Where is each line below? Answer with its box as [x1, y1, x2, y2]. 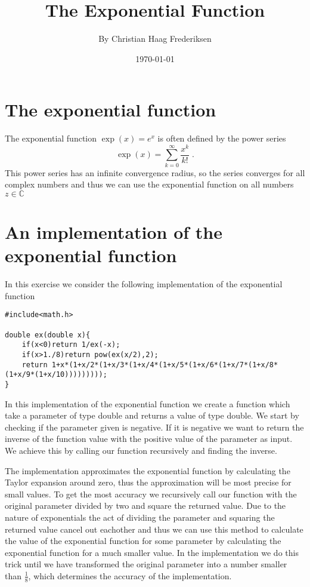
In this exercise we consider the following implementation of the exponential [5, 278, 283, 290]
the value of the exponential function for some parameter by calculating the [5, 534, 281, 547]
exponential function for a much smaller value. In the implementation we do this [5, 546, 299, 558]
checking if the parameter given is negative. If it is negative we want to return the [5, 420, 304, 433]
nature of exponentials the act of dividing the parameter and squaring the [5, 511, 275, 523]
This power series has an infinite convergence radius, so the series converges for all [5, 166, 305, 179]
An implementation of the [5, 220, 223, 244]
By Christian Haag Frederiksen [98, 32, 212, 45]
